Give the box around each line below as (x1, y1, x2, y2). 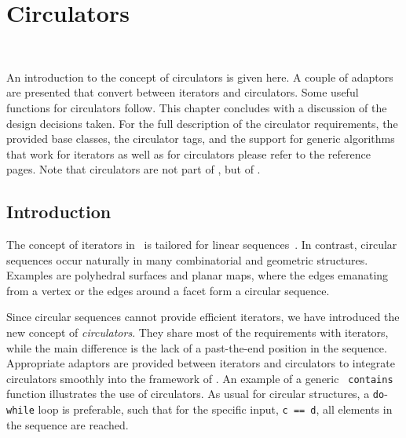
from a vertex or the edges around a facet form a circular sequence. (6, 282, 330, 298)
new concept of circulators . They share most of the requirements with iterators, (6, 324, 389, 341)
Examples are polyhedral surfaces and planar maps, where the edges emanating (6, 267, 389, 283)
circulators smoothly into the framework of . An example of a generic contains (6, 370, 393, 386)
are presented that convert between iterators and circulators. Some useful (6, 84, 359, 100)
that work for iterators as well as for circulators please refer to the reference (6, 145, 371, 162)
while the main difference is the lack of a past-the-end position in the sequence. (6, 339, 387, 356)
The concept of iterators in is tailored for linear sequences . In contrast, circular (6, 236, 397, 253)
